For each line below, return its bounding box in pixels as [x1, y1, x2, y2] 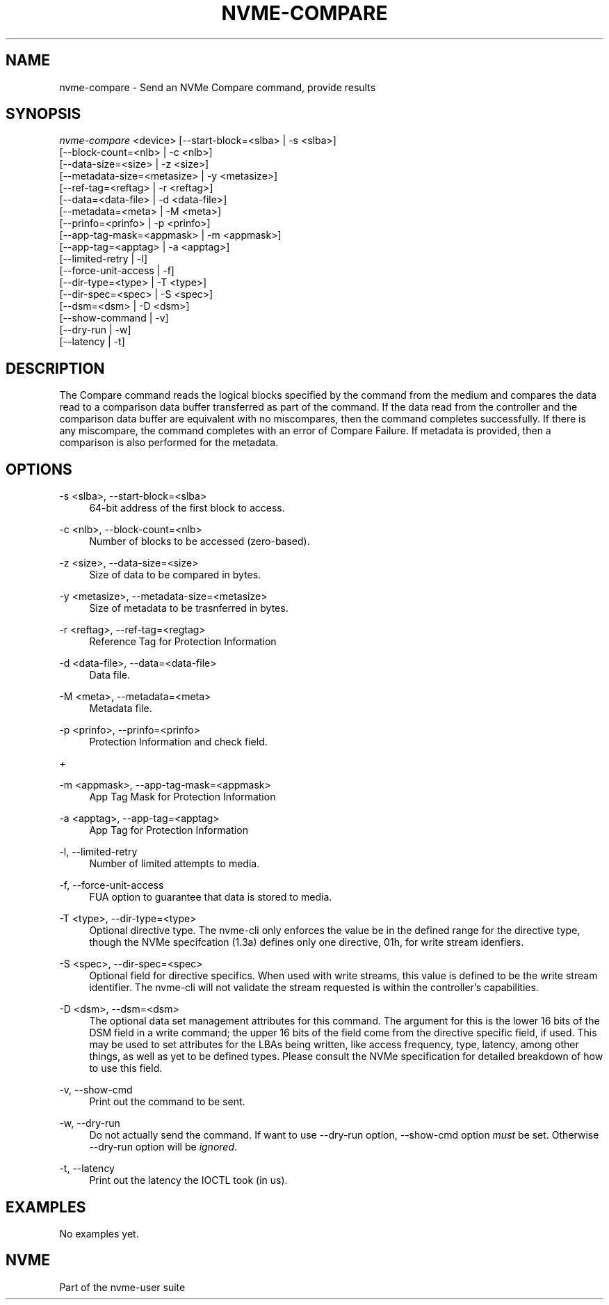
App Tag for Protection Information [89, 824, 248, 837]
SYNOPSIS [6, 105, 81, 123]
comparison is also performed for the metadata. [59, 436, 279, 449]
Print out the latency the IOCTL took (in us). [89, 1174, 288, 1187]
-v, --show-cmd [59, 1084, 133, 1096]
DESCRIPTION [6, 359, 105, 377]
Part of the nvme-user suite [59, 1281, 186, 1293]
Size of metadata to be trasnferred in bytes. [89, 602, 289, 615]
